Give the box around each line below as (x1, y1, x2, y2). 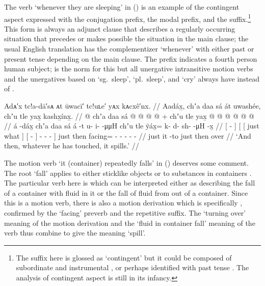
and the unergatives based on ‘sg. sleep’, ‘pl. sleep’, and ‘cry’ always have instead (4, 73, 260, 84)
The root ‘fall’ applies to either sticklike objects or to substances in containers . (4, 167, 252, 178)
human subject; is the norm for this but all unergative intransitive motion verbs (4, 63, 253, 74)
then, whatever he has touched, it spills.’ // (4, 140, 139, 151)
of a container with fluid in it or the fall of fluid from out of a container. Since (4, 187, 248, 198)
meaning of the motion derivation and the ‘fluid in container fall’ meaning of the (4, 217, 255, 228)
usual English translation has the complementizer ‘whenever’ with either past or (4, 43, 254, 54)
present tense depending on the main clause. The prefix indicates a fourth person (4, 53, 257, 64)
